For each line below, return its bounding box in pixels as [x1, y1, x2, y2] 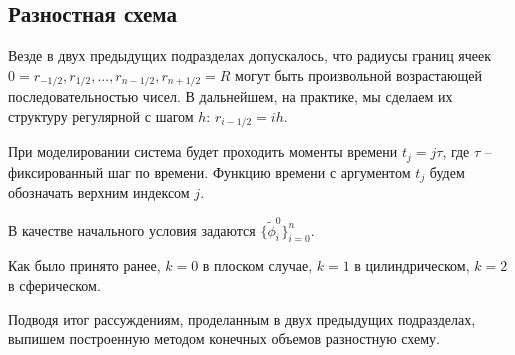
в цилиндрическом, [354, 255, 470, 276]
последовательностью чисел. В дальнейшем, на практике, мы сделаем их [8, 86, 453, 107]
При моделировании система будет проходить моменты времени [8, 141, 398, 162]
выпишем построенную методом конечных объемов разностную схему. [8, 328, 440, 349]
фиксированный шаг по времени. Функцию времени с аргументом [8, 161, 411, 182]
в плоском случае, [202, 255, 313, 276]
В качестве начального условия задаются [8, 219, 256, 240]
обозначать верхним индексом [8, 182, 190, 203]
